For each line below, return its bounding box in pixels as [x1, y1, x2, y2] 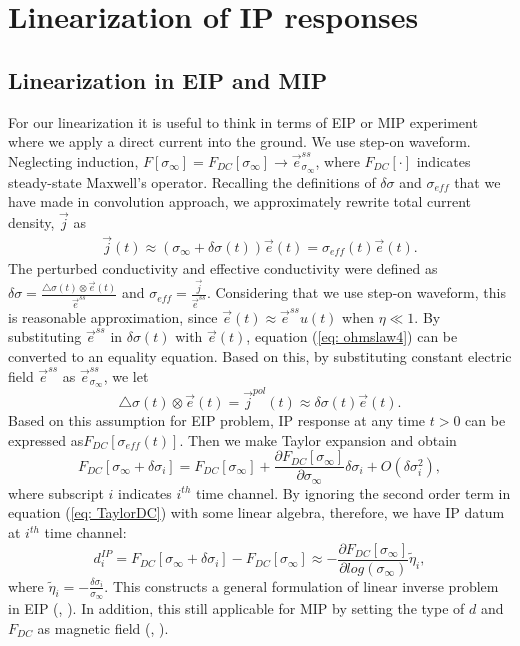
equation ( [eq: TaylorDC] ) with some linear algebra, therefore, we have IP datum [8, 502, 505, 523]
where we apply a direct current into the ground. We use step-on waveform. [8, 131, 471, 152]
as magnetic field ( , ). [37, 617, 169, 638]
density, [8, 212, 55, 233]
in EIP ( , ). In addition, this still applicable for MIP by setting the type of [8, 597, 465, 618]
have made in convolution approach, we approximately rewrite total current [8, 191, 472, 212]
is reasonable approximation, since [8, 306, 218, 327]
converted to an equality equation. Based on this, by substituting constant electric [8, 345, 512, 366]
